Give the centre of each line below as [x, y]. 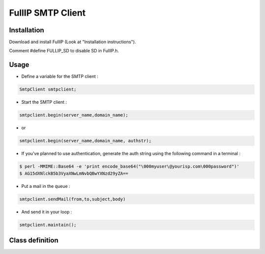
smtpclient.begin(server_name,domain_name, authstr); [85, 141]
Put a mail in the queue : [46, 186]
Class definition [34, 240]
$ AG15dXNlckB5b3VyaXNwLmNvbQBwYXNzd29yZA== [74, 173]
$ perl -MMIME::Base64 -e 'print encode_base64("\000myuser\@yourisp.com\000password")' [130, 167]
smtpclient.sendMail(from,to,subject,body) [73, 199]
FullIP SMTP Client [47, 13]
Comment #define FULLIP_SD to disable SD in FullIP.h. [64, 51]
